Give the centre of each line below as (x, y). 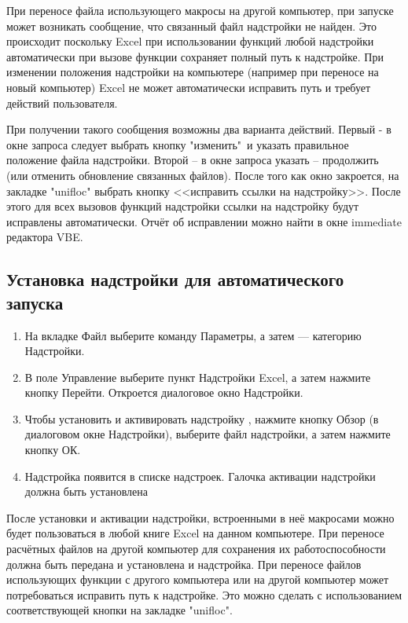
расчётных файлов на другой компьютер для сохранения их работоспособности (196, 549)
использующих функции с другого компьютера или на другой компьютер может (198, 579)
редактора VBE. (45, 237)
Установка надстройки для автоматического (175, 279)
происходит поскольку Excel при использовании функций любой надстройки (190, 41)
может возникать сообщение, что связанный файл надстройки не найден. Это (192, 26)
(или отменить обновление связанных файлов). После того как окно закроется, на (203, 175)
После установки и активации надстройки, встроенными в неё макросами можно (200, 517)
